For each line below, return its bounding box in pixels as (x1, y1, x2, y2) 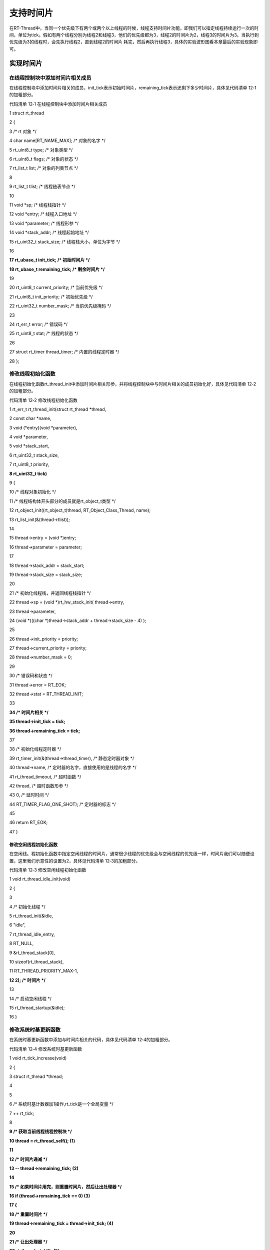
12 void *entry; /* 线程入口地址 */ (9, 211, 77, 217)
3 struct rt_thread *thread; (9, 1073, 63, 1079)
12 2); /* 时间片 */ (9, 977, 46, 983)
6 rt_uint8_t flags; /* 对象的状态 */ (9, 156, 78, 162)
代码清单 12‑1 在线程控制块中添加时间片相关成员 (9, 100, 107, 107)
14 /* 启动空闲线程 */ (9, 995, 52, 1001)
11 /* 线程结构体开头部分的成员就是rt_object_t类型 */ (9, 498, 116, 504)
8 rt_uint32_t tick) (9, 470, 47, 476)
